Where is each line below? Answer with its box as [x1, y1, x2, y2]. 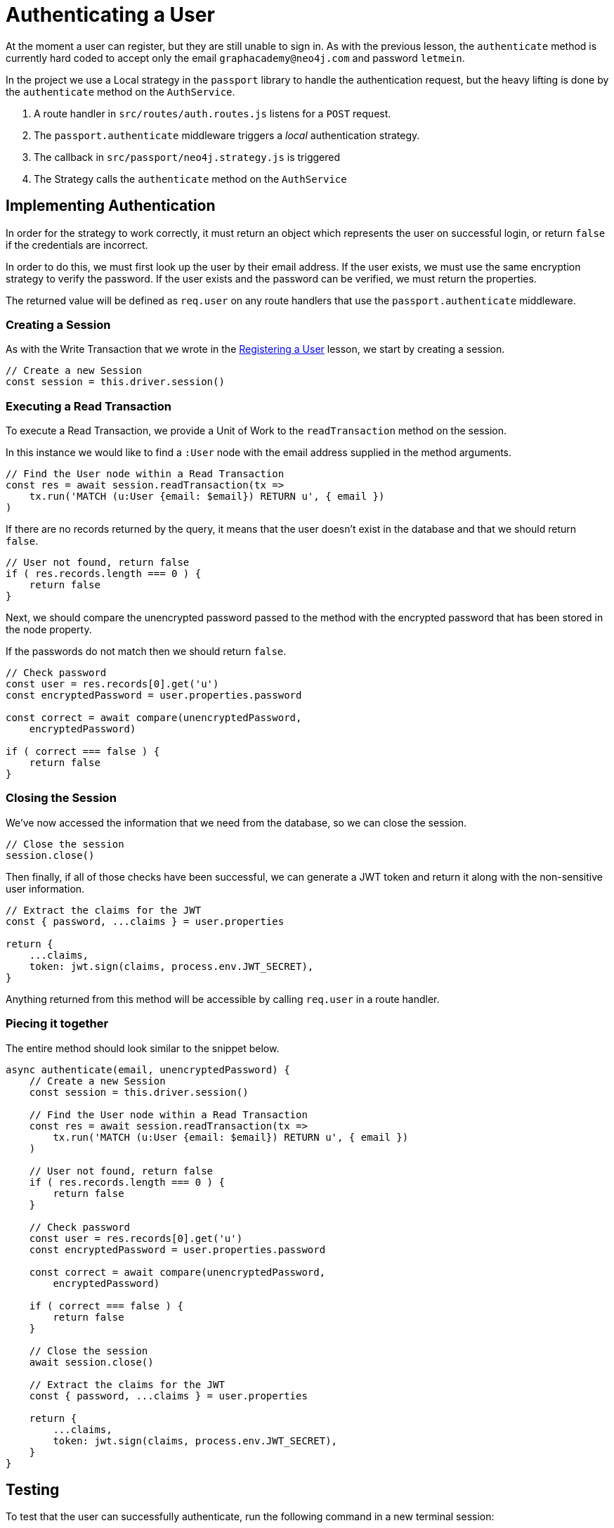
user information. [6, 882, 85, 895]
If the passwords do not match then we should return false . [6, 645, 287, 658]
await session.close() [29, 1356, 154, 1368]
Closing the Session [6, 791, 117, 805]
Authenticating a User [6, 3, 215, 27]
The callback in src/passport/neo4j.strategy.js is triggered [34, 150, 340, 163]
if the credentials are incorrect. [6, 238, 148, 251]
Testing [6, 1481, 60, 1499]
